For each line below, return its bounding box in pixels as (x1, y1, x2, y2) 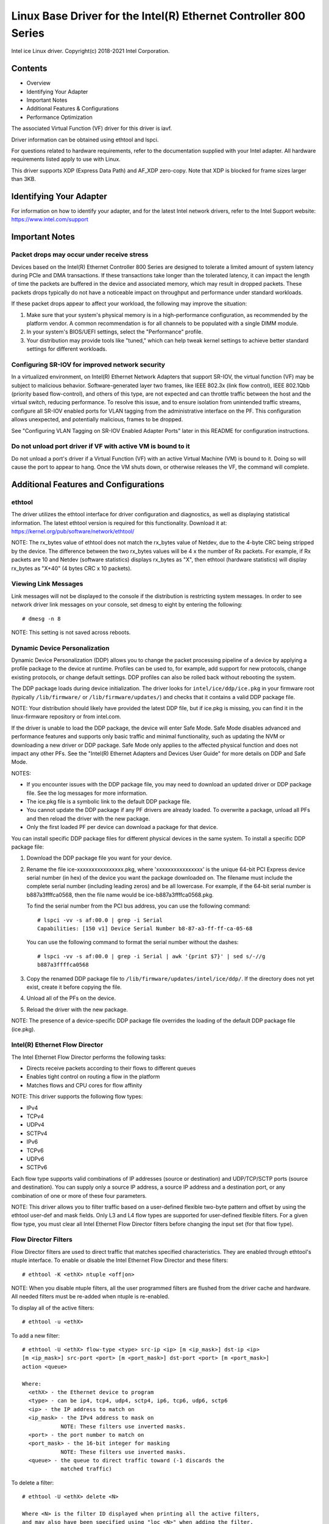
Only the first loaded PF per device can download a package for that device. (26, 824, 218, 831)
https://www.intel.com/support (11, 216, 88, 223)
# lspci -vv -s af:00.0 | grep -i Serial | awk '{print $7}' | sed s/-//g (37, 953, 266, 960)
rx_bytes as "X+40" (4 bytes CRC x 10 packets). (11, 564, 132, 572)
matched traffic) (60, 1465, 113, 1472)
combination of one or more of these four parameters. (11, 1192, 147, 1199)
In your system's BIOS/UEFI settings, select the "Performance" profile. (26, 328, 203, 335)
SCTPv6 (26, 1164, 48, 1171)
